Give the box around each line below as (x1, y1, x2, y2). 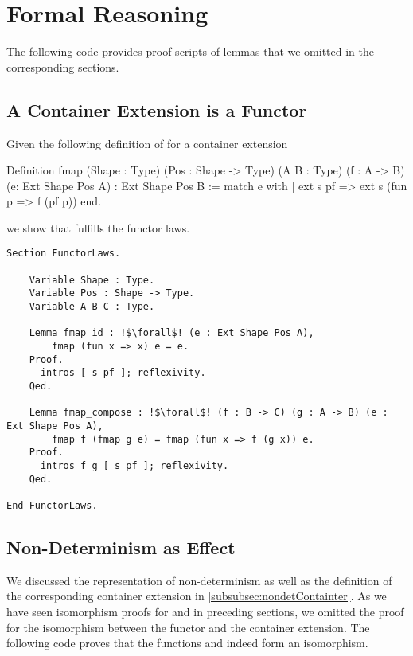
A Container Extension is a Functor (6, 97, 307, 122)
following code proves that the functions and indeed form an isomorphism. (6, 635, 368, 651)
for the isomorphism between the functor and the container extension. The (6, 619, 370, 635)
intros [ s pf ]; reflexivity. (40, 367, 206, 379)
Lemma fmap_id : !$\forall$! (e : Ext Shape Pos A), (29, 327, 314, 339)
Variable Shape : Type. (29, 274, 155, 286)
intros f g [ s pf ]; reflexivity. (40, 459, 229, 471)
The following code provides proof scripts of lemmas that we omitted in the (6, 43, 375, 60)
